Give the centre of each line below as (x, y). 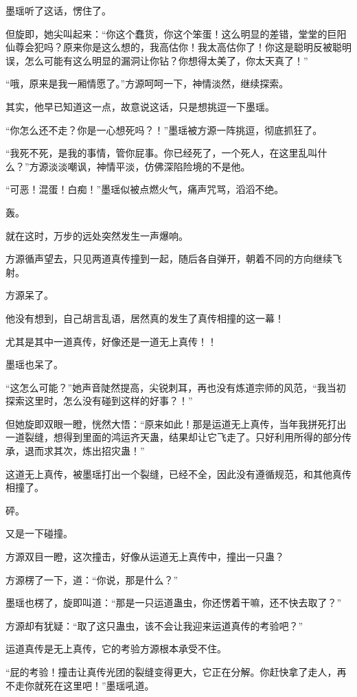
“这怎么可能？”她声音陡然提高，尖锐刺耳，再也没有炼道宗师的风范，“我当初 (176, 387)
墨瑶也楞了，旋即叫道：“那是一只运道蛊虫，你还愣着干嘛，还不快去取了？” (174, 603)
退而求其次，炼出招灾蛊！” (84, 451)
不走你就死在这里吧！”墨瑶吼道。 (80, 685)
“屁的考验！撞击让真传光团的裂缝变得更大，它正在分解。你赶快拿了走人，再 (176, 672)
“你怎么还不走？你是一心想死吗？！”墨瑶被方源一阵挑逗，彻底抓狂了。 (164, 129)
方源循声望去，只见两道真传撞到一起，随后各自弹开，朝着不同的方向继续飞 (174, 259)
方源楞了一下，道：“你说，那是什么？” (92, 579)
